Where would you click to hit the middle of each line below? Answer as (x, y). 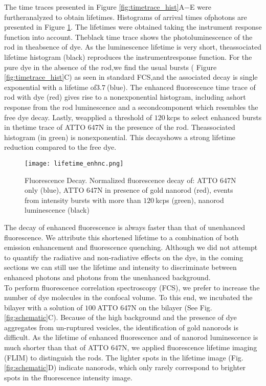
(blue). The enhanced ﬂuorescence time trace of (181, 87)
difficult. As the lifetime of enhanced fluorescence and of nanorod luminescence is (131, 337)
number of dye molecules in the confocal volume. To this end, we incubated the (128, 297)
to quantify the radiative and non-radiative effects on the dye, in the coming (124, 257)
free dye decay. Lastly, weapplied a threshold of (78, 117)
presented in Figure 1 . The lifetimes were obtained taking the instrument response (133, 27)
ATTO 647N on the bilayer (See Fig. (155, 307)
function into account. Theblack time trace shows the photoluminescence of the (128, 37)
